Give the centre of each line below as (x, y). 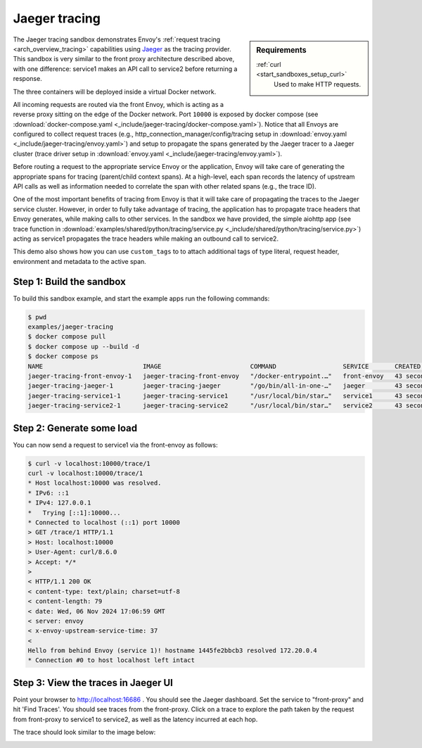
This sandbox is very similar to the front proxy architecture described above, (124, 59)
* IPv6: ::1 (49, 493)
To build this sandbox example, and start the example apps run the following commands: (141, 298)
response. (27, 79)
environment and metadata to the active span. (80, 261)
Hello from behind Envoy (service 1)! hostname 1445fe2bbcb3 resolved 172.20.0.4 (173, 651)
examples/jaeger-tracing (71, 327)
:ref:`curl (269, 64)
